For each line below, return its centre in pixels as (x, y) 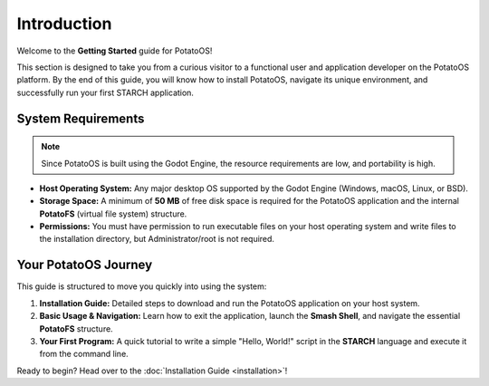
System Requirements (81, 118)
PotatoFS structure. (76, 328)
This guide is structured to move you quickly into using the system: (142, 286)
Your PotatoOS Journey (85, 265)
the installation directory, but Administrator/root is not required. (157, 239)
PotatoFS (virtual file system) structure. (113, 214)
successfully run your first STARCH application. (105, 92)
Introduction (64, 24)
